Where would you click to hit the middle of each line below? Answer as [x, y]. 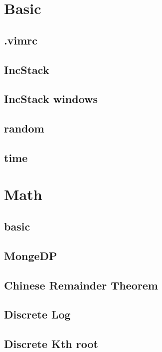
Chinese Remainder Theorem [81, 285]
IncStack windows [51, 99]
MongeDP [31, 255]
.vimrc [21, 40]
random [24, 128]
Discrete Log [37, 314]
